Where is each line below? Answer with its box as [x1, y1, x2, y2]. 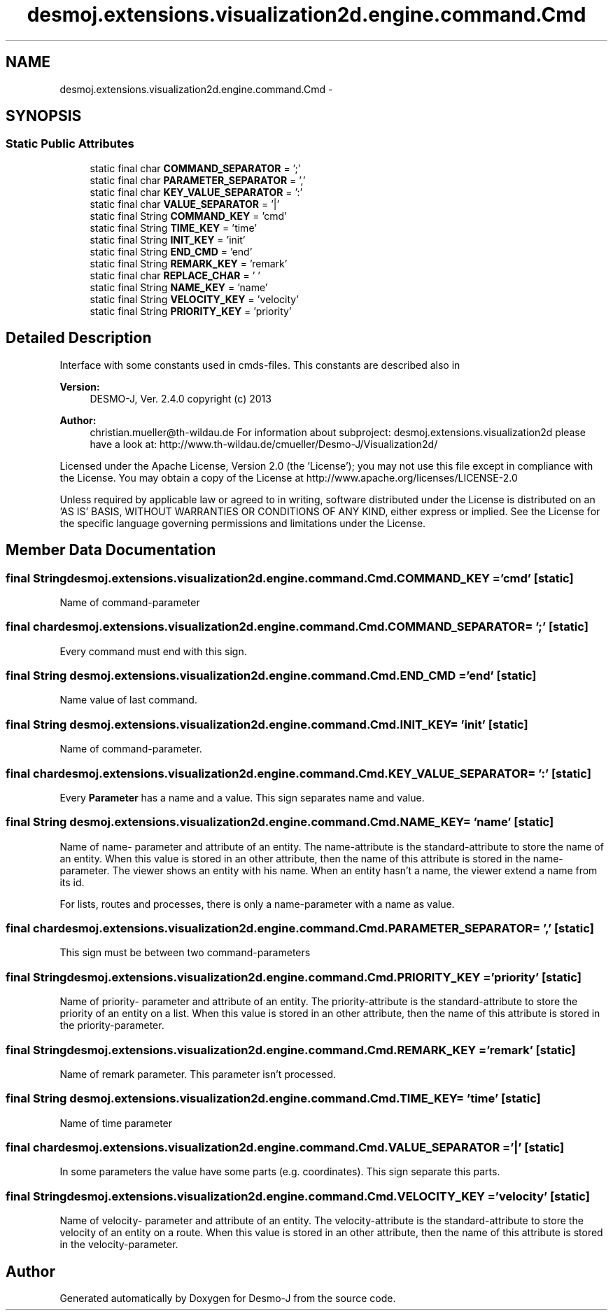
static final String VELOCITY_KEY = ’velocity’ [90, 293, 299, 305]
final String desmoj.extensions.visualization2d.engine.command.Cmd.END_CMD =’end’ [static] [6, 668, 537, 682]
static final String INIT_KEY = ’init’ [90, 233, 246, 246]
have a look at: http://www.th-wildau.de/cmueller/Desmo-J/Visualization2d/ [90, 437, 438, 450]
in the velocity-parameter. [59, 1238, 178, 1251]
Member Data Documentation [6, 541, 216, 559]
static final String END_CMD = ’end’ [90, 245, 253, 258]
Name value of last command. [59, 694, 197, 706]
